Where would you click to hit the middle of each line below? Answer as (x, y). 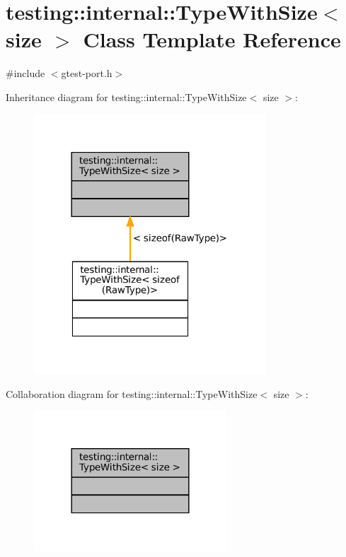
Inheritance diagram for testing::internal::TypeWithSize (126, 96)
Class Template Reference (212, 39)
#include (25, 73)
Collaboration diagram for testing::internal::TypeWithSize (132, 393)
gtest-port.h (87, 73)
